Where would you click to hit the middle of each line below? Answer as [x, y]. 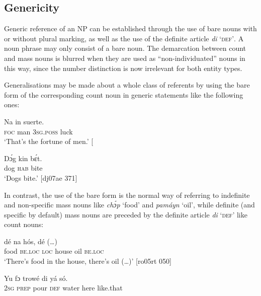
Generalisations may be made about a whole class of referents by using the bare [127, 85]
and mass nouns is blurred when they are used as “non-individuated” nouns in [125, 58]
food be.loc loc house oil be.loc [54, 251]
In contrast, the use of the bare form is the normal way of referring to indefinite [127, 195]
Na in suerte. [24, 121]
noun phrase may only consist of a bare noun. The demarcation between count [125, 48]
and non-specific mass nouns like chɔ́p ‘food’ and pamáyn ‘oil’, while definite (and [129, 205]
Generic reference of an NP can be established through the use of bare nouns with [130, 28]
